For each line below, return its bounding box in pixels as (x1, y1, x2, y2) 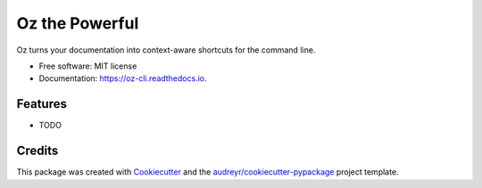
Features (16, 96, 67, 111)
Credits (16, 143, 59, 159)
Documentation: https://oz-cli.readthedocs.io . (38, 73, 207, 84)
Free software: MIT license (38, 61, 137, 71)
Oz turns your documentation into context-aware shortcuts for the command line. (16, 45, 316, 55)
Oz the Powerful (16, 13, 139, 33)
